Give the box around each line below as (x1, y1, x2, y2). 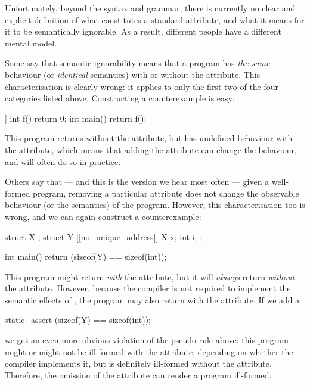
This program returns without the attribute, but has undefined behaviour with (5, 132, 293, 144)
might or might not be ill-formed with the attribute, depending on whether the (5, 345, 293, 358)
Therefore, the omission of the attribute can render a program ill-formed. (5, 368, 272, 381)
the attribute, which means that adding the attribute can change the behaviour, (5, 143, 297, 156)
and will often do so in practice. (5, 155, 121, 167)
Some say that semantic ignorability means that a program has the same (5, 57, 270, 69)
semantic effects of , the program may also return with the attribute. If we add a (5, 293, 300, 306)
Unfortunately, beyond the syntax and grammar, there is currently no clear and (5, 2, 296, 14)
